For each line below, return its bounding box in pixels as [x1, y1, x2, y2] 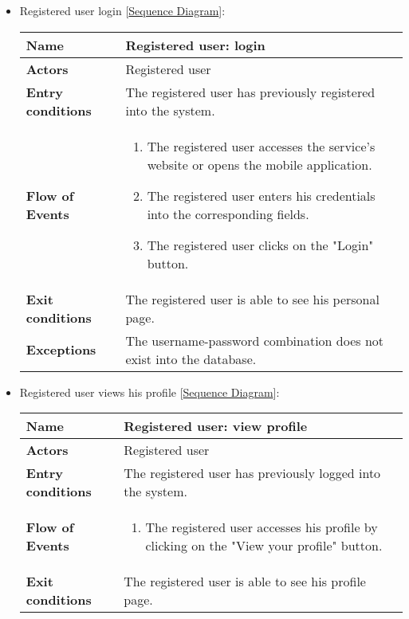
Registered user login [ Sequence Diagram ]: [19, 2, 226, 18]
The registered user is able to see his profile [124, 572, 366, 591]
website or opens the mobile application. [147, 155, 372, 174]
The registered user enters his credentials [147, 186, 376, 205]
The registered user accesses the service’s [147, 136, 376, 155]
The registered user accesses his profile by [145, 518, 378, 537]
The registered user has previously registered [125, 82, 376, 101]
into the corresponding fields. [147, 204, 309, 223]
